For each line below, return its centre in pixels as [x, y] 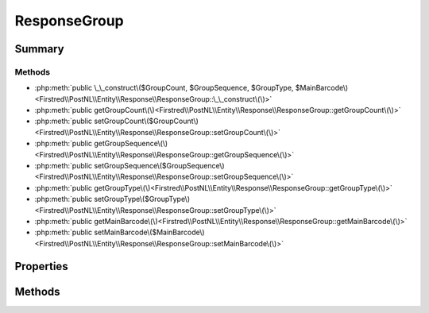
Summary [39, 49]
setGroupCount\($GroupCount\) [146, 121]
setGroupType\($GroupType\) [142, 199]
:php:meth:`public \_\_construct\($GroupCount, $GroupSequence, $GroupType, [164, 88]
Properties [41, 266]
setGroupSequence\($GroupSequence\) [160, 166]
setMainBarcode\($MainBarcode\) [150, 232]
